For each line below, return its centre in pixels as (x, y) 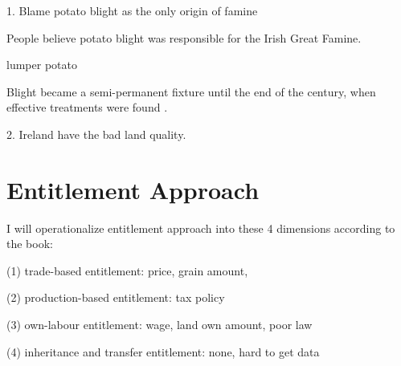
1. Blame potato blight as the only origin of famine (132, 10)
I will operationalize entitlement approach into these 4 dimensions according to (201, 228)
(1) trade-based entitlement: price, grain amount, (127, 270)
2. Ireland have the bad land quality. (96, 134)
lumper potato (42, 65)
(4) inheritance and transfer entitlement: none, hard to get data (163, 351)
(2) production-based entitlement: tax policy (116, 297)
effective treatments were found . (87, 107)
